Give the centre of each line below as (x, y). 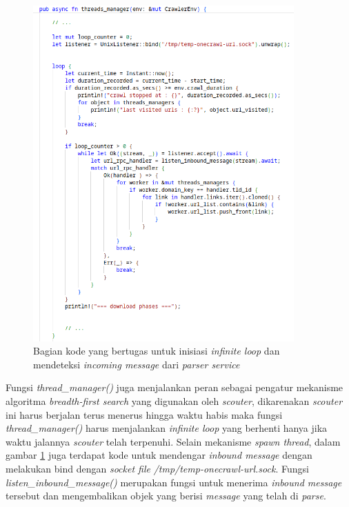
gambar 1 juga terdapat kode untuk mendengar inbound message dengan (159, 455)
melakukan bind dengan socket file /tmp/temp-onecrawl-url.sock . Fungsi (157, 469)
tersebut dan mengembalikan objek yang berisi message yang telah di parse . (166, 496)
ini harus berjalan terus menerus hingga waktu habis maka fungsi (144, 414)
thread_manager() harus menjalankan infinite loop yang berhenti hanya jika (167, 428)
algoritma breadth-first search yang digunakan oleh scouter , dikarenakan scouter (174, 401)
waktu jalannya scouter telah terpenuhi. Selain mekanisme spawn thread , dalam (173, 441)
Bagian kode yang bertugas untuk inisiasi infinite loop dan (157, 351)
